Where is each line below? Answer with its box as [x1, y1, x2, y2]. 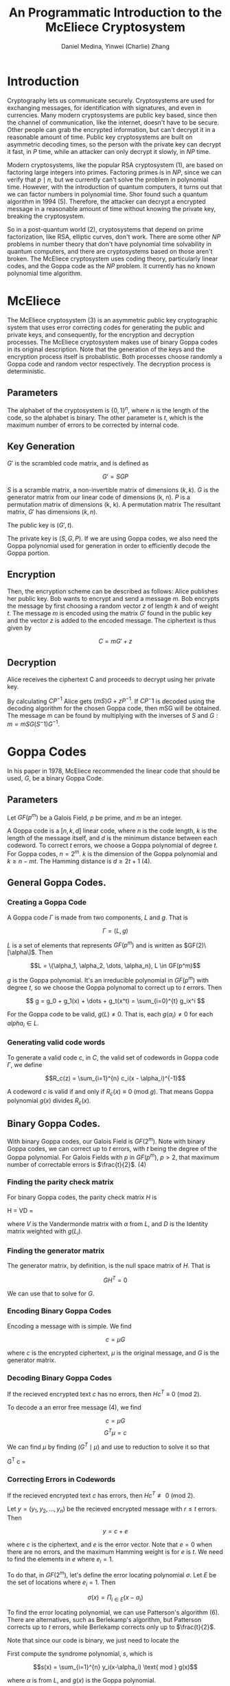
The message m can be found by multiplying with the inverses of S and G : [7, 712, 218, 720]
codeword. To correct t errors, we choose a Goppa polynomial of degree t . [7, 841, 218, 850]
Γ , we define [7, 1060, 43, 1069]
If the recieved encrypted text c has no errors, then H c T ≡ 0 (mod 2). [7, 1389, 201, 1398]
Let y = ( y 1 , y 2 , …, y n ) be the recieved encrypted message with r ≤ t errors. [7, 1504, 218, 1514]
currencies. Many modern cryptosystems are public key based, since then [7, 111, 218, 119]
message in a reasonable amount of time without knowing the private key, [7, 204, 216, 212]
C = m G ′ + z [98, 637, 133, 645]
